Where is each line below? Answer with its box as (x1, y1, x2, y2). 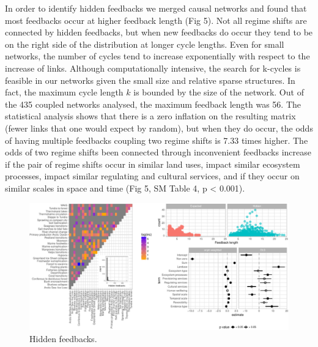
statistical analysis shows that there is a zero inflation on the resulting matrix (5, 110, 296, 122)
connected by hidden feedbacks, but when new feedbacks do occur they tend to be (5, 26, 313, 39)
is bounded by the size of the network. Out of (133, 86, 304, 99)
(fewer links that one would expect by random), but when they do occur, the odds (5, 121, 313, 134)
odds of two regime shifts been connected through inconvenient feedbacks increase (5, 146, 311, 159)
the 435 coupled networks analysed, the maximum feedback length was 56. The (5, 97, 301, 110)
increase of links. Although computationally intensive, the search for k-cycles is (5, 61, 301, 74)
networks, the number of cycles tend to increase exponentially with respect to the (5, 50, 310, 62)
